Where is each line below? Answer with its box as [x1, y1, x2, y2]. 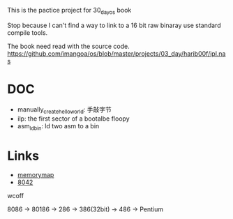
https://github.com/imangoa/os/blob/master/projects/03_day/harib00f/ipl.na [7, 49, 226, 58]
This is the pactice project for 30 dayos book [7, 6, 132, 16]
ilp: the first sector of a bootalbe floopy [17, 114, 130, 123]
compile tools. [7, 28, 48, 37]
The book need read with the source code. [7, 42, 130, 50]
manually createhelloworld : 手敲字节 [17, 105, 112, 115]
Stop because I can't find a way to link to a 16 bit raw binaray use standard [7, 21, 221, 29]
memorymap [17, 171, 54, 179]
